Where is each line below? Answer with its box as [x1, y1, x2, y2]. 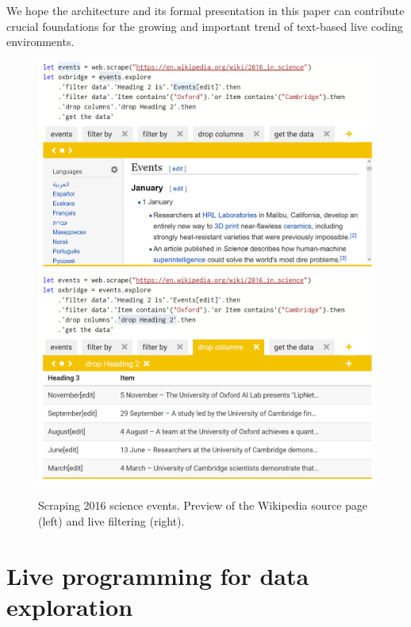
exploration [6, 590, 133, 622]
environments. [6, 33, 75, 50]
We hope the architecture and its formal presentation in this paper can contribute [6, 2, 405, 18]
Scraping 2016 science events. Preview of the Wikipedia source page [38, 497, 368, 514]
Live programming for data [6, 559, 309, 591]
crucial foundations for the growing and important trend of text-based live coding [6, 17, 403, 34]
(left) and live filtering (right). [38, 512, 185, 529]
